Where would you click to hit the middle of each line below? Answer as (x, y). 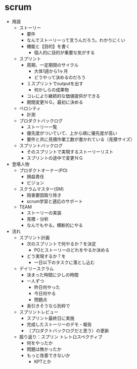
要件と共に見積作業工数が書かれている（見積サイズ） (81, 139)
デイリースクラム (36, 268)
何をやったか (40, 343)
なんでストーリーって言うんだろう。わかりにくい (76, 40)
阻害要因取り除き (44, 195)
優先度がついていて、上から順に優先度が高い (72, 133)
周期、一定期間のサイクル (52, 65)
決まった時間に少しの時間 (52, 275)
